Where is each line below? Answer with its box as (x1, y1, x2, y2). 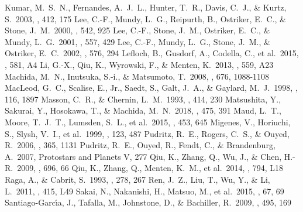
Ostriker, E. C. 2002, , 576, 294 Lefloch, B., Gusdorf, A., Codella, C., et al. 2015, (5, 47, 299, 59)
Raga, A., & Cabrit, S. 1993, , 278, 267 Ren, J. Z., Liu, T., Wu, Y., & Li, (5, 173, 270, 185)
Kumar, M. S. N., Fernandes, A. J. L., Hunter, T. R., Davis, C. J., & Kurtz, (5, 1, 287, 13)
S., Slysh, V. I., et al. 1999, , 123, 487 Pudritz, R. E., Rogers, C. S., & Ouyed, (5, 127, 290, 139)
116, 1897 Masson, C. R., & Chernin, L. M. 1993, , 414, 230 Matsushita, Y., (5, 93, 281, 105)
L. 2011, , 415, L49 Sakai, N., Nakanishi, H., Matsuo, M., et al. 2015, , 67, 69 (5, 184, 284, 197)
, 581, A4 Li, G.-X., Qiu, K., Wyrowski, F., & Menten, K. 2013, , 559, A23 (5, 58, 274, 70)
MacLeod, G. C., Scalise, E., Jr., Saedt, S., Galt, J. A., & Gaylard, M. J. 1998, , (5, 81, 298, 94)
